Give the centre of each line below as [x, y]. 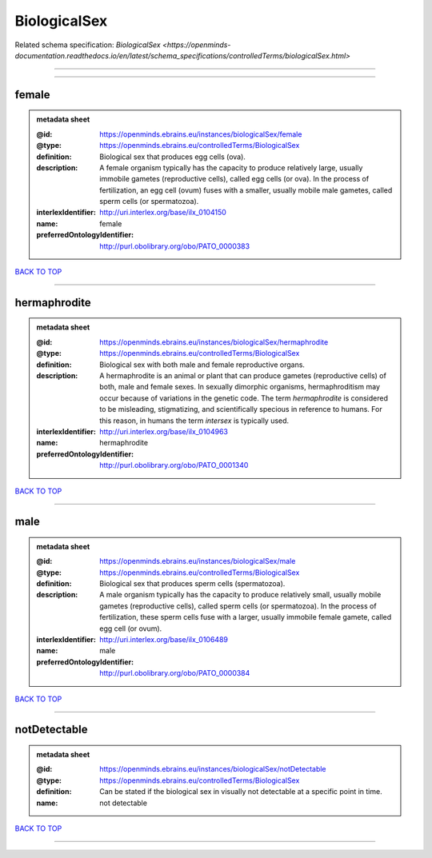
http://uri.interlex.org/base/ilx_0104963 [164, 431]
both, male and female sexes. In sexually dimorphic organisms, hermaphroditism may [240, 387]
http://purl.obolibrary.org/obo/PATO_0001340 [174, 465]
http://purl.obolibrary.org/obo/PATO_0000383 [175, 246]
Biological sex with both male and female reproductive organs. [202, 365]
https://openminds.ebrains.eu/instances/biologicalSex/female [201, 134]
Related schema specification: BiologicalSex [88, 45]
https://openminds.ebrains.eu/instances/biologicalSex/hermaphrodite [214, 342]
